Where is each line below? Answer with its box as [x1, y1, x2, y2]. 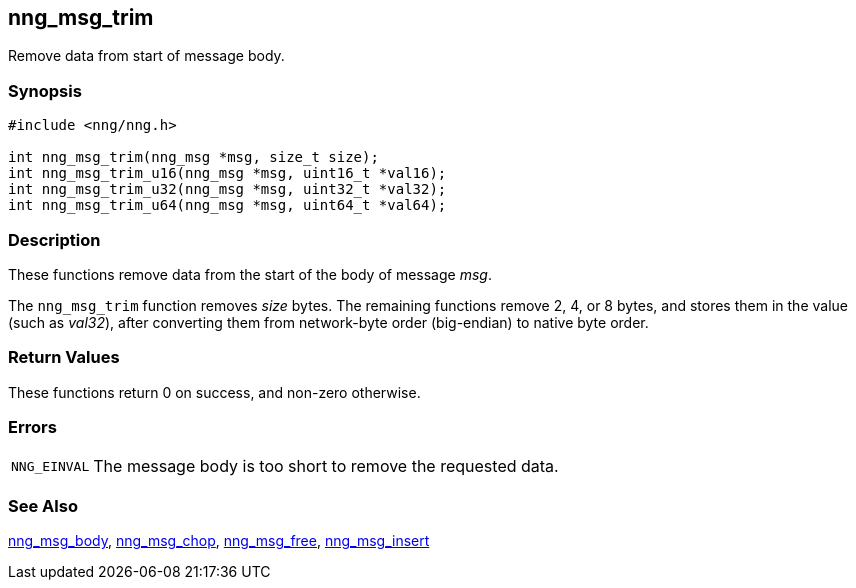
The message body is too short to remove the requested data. [93, 456, 559, 477]
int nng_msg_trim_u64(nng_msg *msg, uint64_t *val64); [8, 197, 447, 214]
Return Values [8, 347, 120, 368]
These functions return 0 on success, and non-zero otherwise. [8, 383, 421, 401]
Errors [8, 417, 57, 438]
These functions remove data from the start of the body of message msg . [8, 265, 492, 283]
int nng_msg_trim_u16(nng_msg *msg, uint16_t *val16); [8, 165, 447, 182]
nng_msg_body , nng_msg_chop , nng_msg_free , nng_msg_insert [8, 532, 430, 550]
